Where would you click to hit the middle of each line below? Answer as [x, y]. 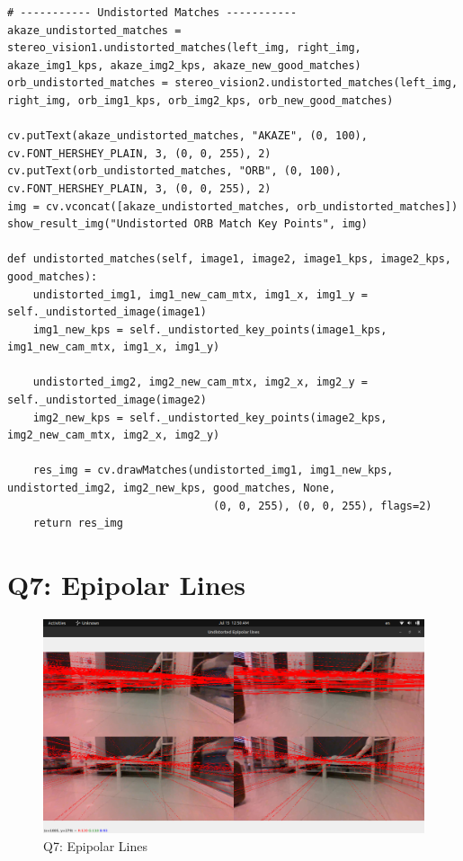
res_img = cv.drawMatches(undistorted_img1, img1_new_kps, [213, 470]
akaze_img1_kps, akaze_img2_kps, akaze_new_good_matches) [184, 65]
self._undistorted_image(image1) [107, 312]
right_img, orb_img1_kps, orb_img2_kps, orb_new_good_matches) [200, 100]
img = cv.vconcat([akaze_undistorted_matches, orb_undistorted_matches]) [233, 206]
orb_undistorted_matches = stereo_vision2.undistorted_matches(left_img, [233, 83]
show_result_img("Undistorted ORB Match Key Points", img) [187, 224]
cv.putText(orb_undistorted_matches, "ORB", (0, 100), [175, 171]
